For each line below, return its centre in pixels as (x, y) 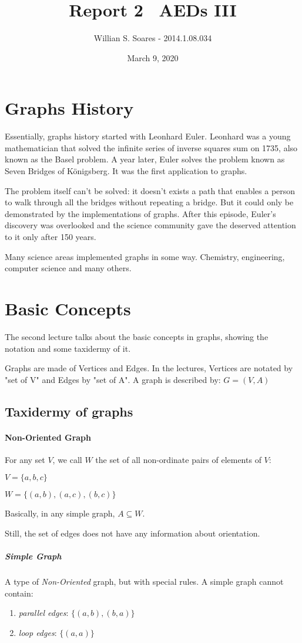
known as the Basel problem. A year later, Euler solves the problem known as (145, 159)
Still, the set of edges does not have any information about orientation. (132, 533)
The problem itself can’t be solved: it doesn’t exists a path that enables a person (150, 190)
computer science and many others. (68, 268)
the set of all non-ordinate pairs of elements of (178, 459)
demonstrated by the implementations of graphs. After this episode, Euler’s (140, 213)
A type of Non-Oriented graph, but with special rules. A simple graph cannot (144, 582)
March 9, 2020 (153, 57)
